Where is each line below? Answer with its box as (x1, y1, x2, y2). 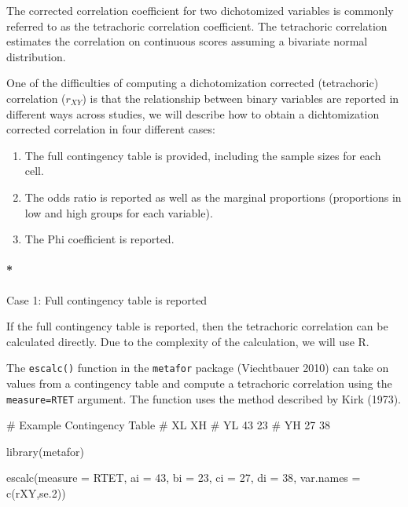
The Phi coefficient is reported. (24, 231, 175, 247)
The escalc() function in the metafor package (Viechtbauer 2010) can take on (6, 359, 389, 376)
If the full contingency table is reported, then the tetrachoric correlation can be (6, 318, 388, 334)
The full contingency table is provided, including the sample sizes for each (24, 147, 381, 163)
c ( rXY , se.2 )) (6, 484, 66, 501)
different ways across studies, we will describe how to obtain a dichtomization (6, 105, 380, 122)
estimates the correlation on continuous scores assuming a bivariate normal (6, 33, 368, 49)
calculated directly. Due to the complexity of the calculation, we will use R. (6, 333, 369, 349)
